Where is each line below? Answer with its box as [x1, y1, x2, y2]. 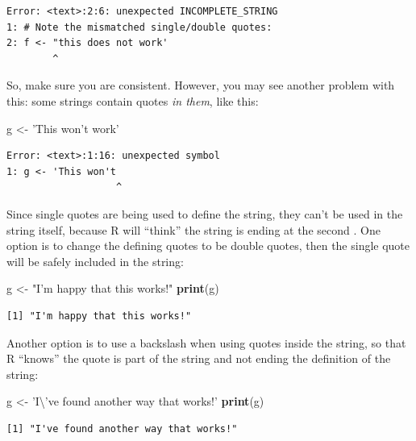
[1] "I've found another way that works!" [6, 422, 238, 435]
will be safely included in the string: [6, 252, 184, 269]
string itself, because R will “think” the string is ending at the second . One [6, 221, 381, 238]
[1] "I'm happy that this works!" [6, 310, 192, 322]
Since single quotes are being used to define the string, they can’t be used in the [6, 205, 403, 222]
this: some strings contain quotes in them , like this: [6, 92, 259, 109]
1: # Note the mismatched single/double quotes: [6, 21, 272, 33]
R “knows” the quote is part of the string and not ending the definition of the [6, 350, 391, 367]
